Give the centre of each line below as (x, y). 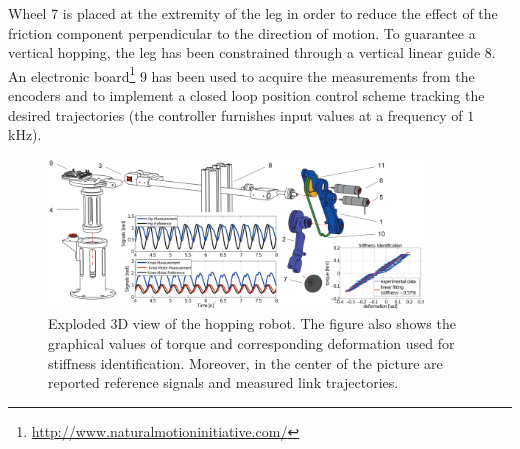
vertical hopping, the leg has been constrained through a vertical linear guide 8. (252, 52)
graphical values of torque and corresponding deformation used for (251, 343)
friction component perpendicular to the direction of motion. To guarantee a (242, 32)
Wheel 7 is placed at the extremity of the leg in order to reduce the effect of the (253, 13)
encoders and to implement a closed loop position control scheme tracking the (246, 95)
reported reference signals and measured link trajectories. (223, 382)
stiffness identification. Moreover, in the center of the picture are (245, 362)
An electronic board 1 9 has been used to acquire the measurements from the (241, 74)
